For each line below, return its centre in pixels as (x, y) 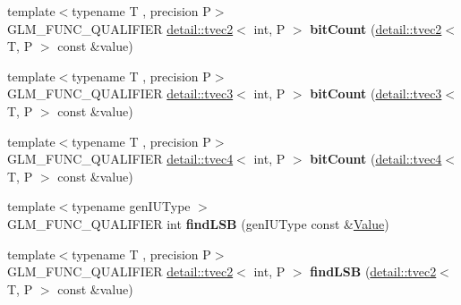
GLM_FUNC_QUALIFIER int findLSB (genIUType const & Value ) (198, 223)
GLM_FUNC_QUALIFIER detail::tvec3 (120, 93)
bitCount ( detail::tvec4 (376, 159)
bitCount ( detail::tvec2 (376, 28)
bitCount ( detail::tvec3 (376, 93)
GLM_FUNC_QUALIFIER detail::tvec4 (120, 159)
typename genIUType (131, 206)
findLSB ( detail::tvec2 (373, 271)
